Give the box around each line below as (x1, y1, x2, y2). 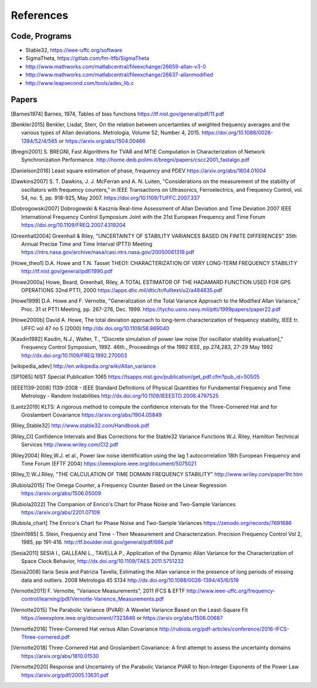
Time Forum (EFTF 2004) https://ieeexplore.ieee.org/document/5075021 (21, 460, 197, 467)
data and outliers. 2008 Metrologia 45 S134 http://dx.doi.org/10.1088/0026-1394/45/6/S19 (21, 577, 239, 584)
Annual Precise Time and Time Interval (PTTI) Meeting (21, 240, 153, 248)
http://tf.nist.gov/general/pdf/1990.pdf (21, 267, 113, 275)
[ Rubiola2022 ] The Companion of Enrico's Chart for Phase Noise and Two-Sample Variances (11, 500, 236, 507)
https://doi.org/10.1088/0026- (201, 129, 274, 136)
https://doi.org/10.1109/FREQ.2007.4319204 (21, 222, 126, 229)
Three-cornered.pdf (21, 633, 70, 640)
